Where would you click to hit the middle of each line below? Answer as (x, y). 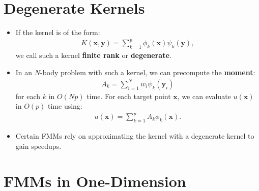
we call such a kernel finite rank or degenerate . (93, 55)
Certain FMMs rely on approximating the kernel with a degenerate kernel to (135, 136)
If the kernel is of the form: (58, 32)
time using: (65, 106)
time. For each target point (129, 96)
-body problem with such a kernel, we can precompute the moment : (148, 72)
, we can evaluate (204, 96)
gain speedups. (38, 146)
